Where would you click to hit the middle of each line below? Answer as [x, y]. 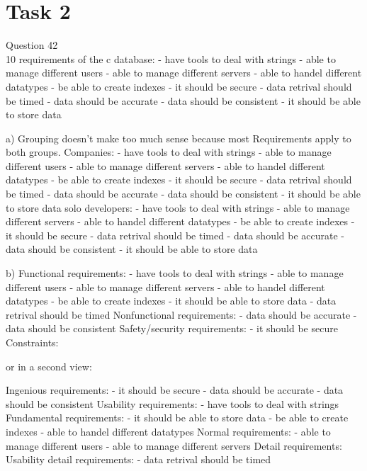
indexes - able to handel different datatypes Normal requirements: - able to [168, 431]
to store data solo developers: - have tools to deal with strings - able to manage [178, 207]
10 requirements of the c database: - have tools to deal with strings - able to [171, 58]
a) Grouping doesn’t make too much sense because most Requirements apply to [179, 138]
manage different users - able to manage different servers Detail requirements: [174, 445]
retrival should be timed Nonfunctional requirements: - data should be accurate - [181, 314]
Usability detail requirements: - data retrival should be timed [139, 459]
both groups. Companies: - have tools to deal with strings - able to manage [169, 152]
